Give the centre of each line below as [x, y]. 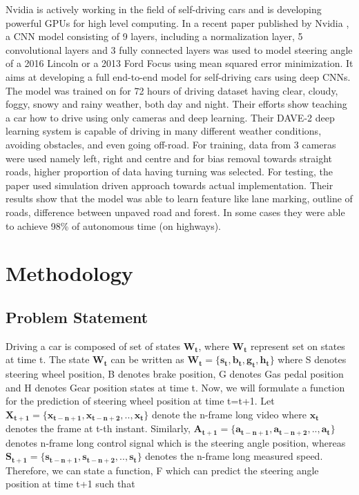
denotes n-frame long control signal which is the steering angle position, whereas [176, 442]
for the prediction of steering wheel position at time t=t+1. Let [140, 401]
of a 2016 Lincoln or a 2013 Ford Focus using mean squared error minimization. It [179, 63]
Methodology [69, 273]
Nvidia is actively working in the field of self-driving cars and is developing [164, 9]
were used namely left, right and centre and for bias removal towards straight [169, 158]
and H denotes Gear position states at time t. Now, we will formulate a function [175, 387]
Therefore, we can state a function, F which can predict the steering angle [162, 470]
